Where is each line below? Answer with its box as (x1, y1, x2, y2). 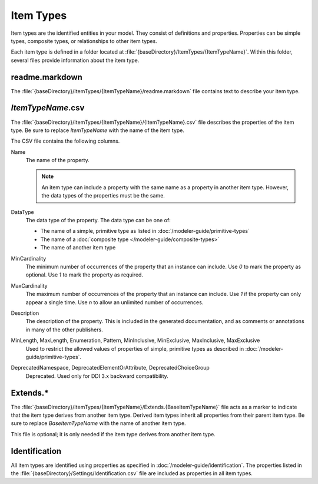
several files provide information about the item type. (11, 57, 140, 64)
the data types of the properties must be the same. (41, 192, 165, 199)
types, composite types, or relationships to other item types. (11, 37, 157, 44)
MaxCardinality (11, 282, 48, 289)
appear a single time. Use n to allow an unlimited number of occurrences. (25, 298, 204, 306)
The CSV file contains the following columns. (11, 137, 120, 144)
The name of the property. (25, 157, 90, 164)
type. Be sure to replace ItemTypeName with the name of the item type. (11, 127, 185, 134)
